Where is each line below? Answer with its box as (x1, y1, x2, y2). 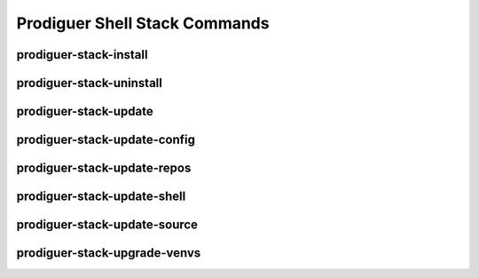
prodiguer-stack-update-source (16, 218, 199, 233)
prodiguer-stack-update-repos (16, 161, 192, 176)
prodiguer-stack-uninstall (16, 75, 163, 91)
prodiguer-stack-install (16, 47, 148, 62)
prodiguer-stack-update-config (16, 132, 195, 147)
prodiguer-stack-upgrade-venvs (16, 245, 201, 261)
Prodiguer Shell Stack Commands (16, 13, 270, 33)
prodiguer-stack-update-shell (16, 189, 186, 204)
